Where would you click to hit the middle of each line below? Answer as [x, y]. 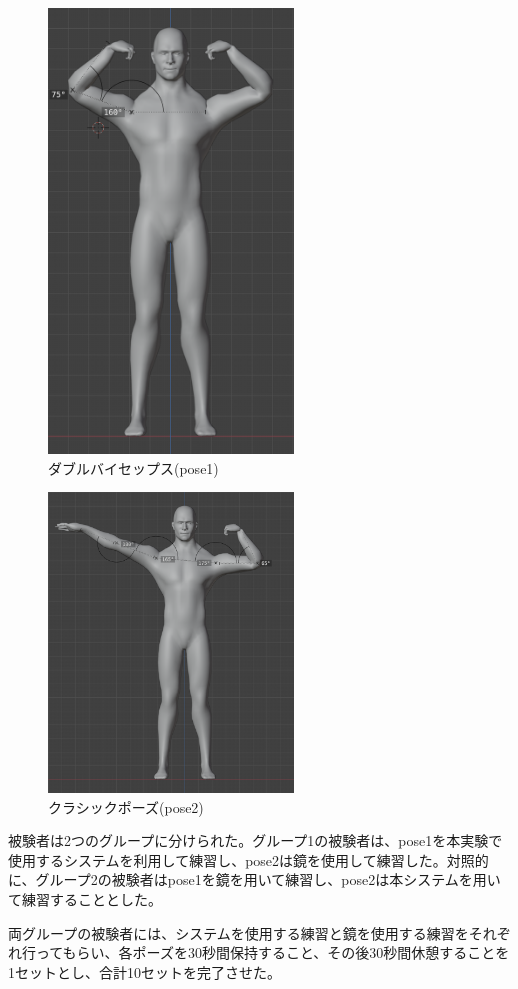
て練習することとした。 [85, 899]
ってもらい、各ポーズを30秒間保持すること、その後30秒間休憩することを [272, 952]
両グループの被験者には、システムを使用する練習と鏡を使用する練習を [238, 932]
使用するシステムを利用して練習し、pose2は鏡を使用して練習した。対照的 [248, 859]
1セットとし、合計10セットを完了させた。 [144, 971]
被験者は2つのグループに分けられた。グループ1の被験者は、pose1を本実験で [255, 840]
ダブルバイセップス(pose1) [133, 467]
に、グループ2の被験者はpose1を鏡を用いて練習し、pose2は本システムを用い [254, 879]
